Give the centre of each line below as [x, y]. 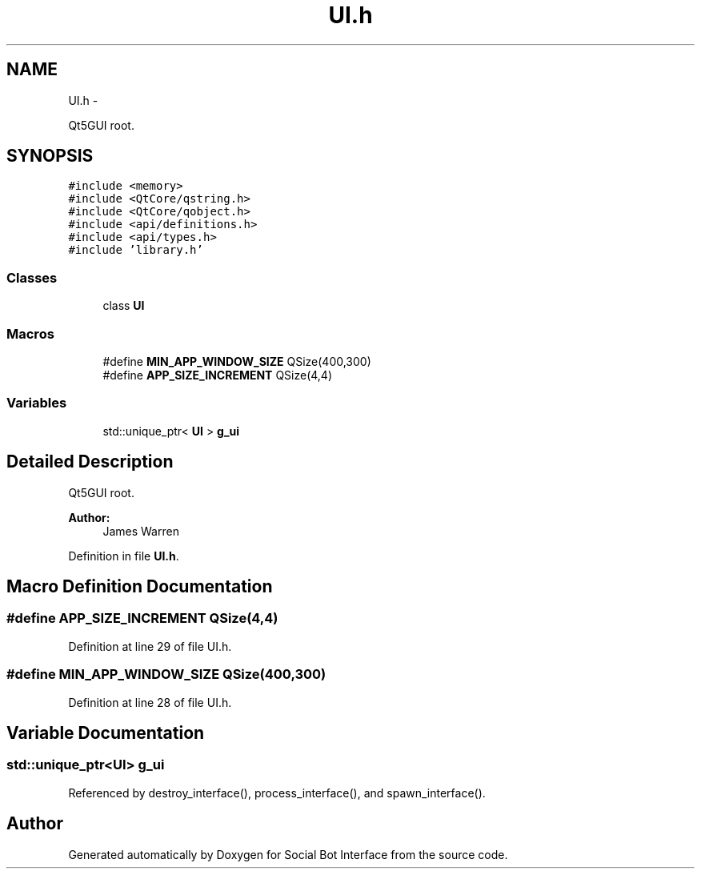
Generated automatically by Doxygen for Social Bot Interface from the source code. [288, 854]
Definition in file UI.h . [124, 556]
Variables [37, 403]
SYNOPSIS [50, 156]
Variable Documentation [106, 733]
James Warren [141, 531]
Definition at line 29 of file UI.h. [150, 646]
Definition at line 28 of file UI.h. [150, 702]
